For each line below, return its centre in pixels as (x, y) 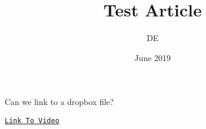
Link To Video (32, 120)
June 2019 (153, 57)
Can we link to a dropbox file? (59, 102)
